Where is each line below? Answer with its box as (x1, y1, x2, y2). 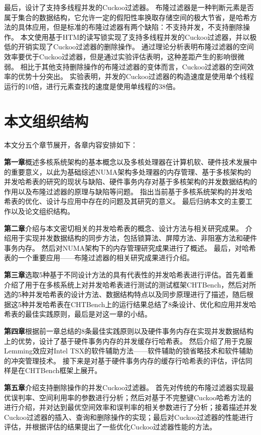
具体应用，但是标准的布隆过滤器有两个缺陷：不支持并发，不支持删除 (18, 22, 243, 32)
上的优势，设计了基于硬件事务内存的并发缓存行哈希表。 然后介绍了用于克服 (4, 335, 252, 346)
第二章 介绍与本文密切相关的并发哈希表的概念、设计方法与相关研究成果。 (4, 223, 243, 233)
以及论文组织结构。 (11, 206, 74, 216)
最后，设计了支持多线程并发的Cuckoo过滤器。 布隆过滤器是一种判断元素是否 (4, 2, 254, 12)
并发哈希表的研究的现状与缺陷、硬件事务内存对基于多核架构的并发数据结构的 (4, 176, 257, 187)
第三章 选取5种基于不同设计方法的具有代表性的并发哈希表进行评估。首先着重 (4, 269, 253, 279)
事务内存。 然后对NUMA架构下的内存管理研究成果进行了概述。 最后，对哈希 (4, 242, 256, 253)
